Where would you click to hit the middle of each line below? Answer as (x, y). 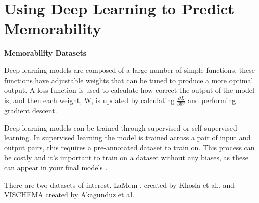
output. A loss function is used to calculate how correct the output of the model (129, 90)
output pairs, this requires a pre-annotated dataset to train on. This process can (129, 147)
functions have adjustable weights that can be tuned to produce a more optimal (129, 80)
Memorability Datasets (45, 53)
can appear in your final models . (56, 167)
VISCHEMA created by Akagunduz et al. (69, 195)
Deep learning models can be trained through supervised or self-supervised (121, 127)
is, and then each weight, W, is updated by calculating (89, 100)
